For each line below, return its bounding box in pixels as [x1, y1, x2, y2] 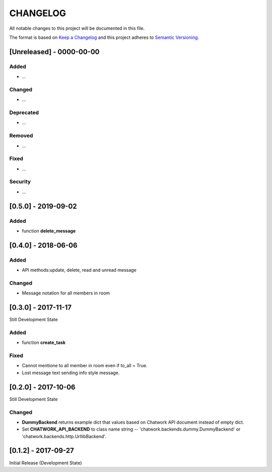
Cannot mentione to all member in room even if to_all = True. [22, 363, 148, 369]
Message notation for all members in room [22, 290, 110, 296]
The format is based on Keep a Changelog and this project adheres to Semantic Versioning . [9, 34, 199, 40]
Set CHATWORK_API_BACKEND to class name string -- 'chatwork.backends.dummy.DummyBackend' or [22, 426, 241, 432]
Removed [9, 132, 33, 139]
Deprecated [9, 109, 39, 116]
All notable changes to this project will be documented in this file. [9, 25, 145, 31]
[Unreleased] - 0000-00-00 [9, 47, 100, 56]
